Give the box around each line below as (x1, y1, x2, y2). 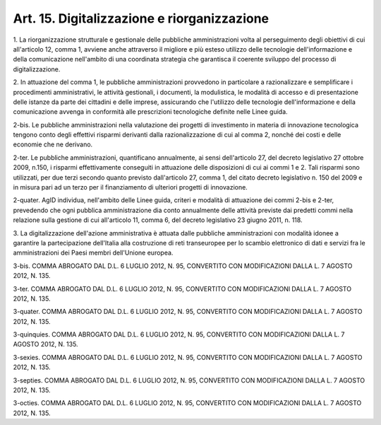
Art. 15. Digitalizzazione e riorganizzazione (13, 11, 270, 26)
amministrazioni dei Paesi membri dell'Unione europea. (13, 248, 174, 257)
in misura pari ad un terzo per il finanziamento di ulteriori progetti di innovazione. (13, 183, 248, 192)
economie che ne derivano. (13, 140, 93, 149)
